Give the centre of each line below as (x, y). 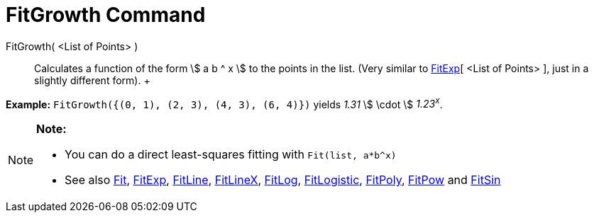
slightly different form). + (92, 80)
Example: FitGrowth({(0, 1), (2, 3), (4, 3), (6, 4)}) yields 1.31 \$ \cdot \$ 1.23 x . (224, 103)
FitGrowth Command (106, 15)
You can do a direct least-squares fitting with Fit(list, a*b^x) (231, 155)
